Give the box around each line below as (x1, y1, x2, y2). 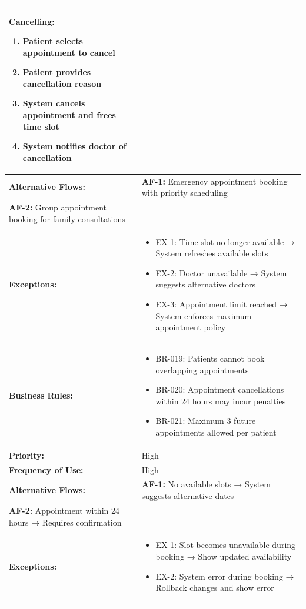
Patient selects (22, 35, 83, 47)
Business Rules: (9, 389, 73, 401)
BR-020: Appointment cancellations (155, 383, 284, 396)
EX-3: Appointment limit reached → (155, 297, 288, 310)
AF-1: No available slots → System (141, 478, 271, 490)
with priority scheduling (141, 186, 228, 199)
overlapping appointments (155, 363, 249, 376)
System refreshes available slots (155, 247, 268, 259)
